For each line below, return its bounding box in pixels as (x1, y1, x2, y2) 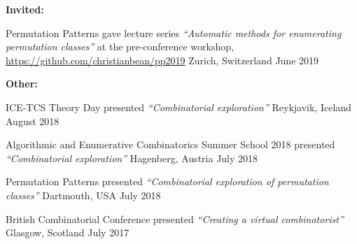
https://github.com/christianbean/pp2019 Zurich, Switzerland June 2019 (6, 52, 319, 67)
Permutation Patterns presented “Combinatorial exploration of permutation (6, 174, 329, 189)
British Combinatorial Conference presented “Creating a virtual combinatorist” (6, 211, 344, 226)
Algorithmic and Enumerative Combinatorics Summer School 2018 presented (6, 137, 335, 152)
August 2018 (6, 113, 59, 128)
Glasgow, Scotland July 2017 (6, 225, 129, 240)
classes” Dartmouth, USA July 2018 (6, 187, 161, 202)
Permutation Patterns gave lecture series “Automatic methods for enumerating (6, 25, 342, 40)
